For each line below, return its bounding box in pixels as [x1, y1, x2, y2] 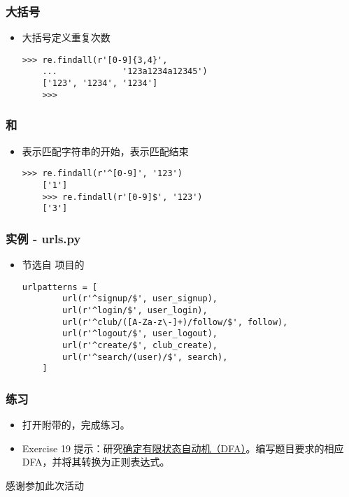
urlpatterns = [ [22, 282, 98, 292]
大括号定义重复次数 [22, 30, 111, 45]
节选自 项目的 [22, 257, 85, 272]
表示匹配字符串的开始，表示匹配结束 [22, 143, 189, 158]
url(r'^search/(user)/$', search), [62, 352, 228, 362]
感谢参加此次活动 [6, 477, 84, 492]
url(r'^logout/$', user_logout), [62, 329, 218, 339]
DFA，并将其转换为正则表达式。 [22, 454, 170, 469]
